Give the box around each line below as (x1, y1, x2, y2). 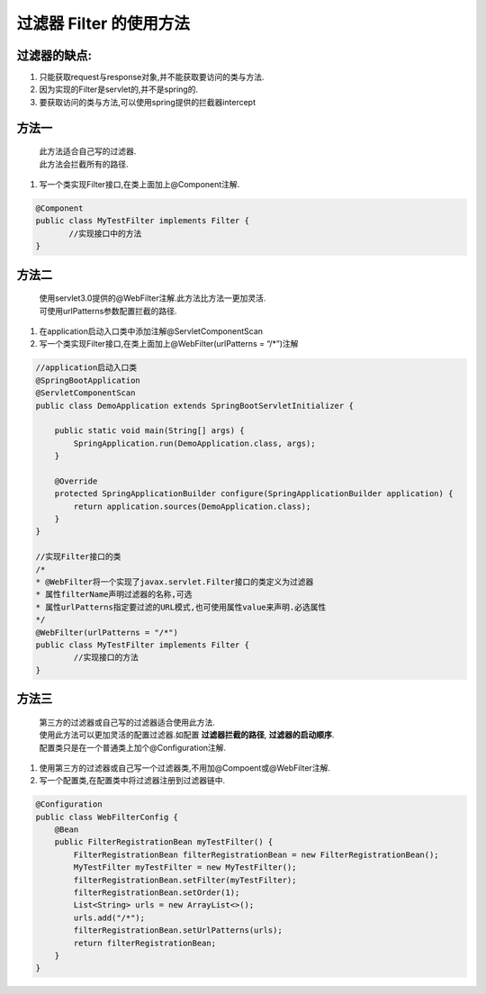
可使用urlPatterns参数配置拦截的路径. (39, 305, 177, 316)
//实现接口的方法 (73, 653, 139, 663)
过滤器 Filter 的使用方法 (16, 14, 191, 33)
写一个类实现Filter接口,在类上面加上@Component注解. (39, 179, 240, 190)
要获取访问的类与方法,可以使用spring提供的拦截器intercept (39, 96, 256, 107)
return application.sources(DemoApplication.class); (73, 501, 311, 511)
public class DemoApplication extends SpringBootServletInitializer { (35, 401, 355, 411)
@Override (54, 475, 98, 486)
